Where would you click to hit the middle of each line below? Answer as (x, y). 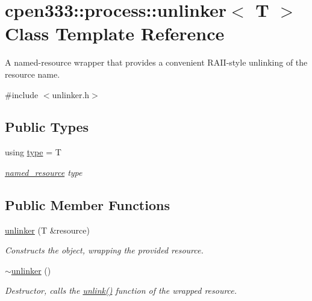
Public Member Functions (87, 204)
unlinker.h (71, 94)
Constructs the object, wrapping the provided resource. (104, 250)
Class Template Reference (115, 33)
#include (22, 94)
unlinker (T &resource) (47, 230)
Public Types (47, 127)
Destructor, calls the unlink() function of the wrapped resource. (121, 290)
